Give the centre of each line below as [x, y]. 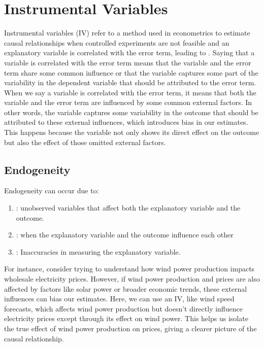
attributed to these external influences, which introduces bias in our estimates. [126, 122]
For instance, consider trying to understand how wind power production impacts [129, 269]
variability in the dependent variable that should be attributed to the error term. [130, 82]
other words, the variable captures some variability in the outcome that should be [131, 112]
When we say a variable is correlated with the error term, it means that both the [130, 92]
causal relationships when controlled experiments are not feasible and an [117, 42]
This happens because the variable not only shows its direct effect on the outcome [132, 132]
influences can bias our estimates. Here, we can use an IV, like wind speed [119, 299]
